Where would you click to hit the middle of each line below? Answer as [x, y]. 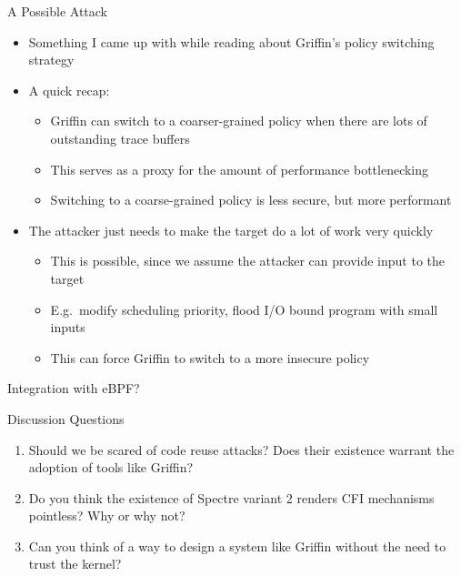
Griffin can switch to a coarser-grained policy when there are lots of [239, 121]
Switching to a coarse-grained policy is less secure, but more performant [251, 200]
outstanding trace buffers [120, 138]
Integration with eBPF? [74, 388]
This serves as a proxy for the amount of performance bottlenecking [240, 169]
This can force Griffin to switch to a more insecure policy [210, 357]
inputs [68, 327]
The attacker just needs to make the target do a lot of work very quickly [231, 230]
